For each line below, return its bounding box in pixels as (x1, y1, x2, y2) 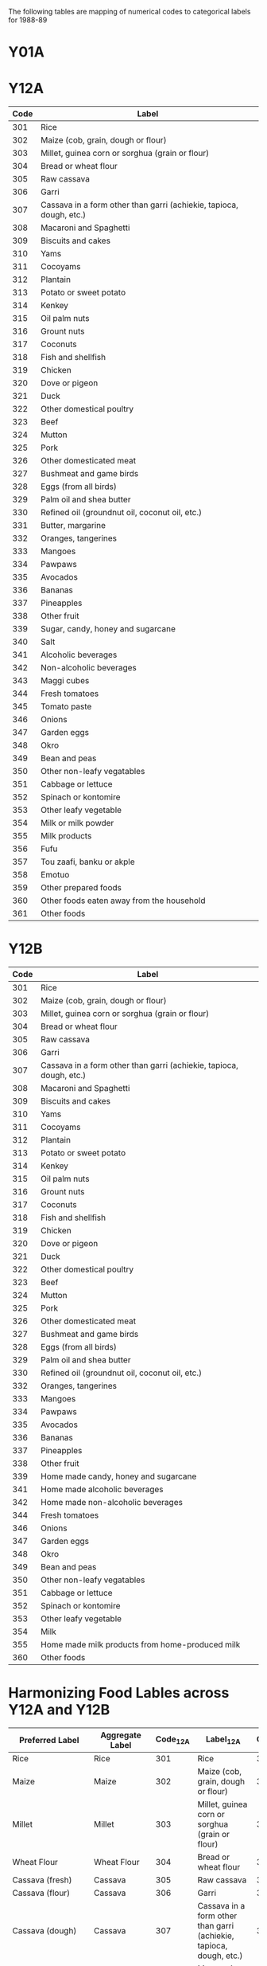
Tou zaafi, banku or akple (41, 856, 135, 867)
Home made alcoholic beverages (41, 1484, 164, 1495)
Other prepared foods (41, 882, 122, 893)
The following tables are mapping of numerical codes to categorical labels (8, 7, 251, 16)
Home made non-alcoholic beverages (41, 1497, 183, 1508)
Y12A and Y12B (8, 1701, 110, 1719)
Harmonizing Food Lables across (8, 1684, 230, 1702)
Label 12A (205, 1733, 241, 1746)
